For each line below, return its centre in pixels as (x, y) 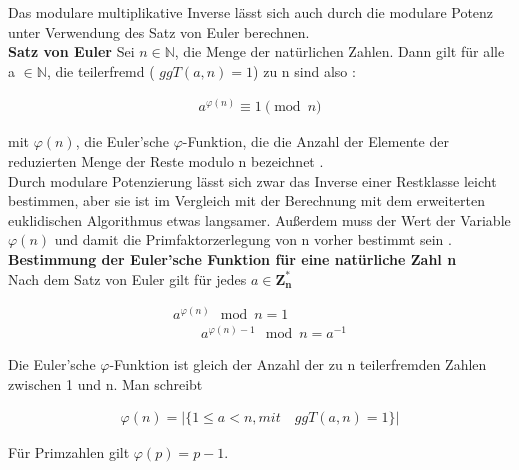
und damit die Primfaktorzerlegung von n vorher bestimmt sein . (253, 239)
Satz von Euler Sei (71, 51)
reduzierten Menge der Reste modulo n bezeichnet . (166, 161)
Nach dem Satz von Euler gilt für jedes (127, 278)
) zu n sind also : (304, 70)
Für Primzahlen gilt (69, 452)
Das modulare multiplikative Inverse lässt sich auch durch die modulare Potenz (251, 12)
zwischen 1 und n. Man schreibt (105, 383)
